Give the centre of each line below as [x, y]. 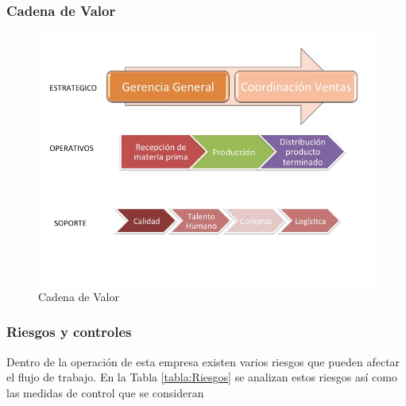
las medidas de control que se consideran [105, 392]
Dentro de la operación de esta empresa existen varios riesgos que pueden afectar [203, 361]
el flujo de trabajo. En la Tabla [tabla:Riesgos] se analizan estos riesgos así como [202, 377]
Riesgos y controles [69, 332]
